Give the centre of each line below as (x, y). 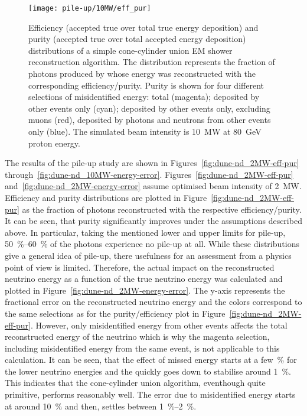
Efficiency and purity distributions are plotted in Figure (106, 197)
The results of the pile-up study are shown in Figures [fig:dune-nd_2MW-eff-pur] (152, 163)
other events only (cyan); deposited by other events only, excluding (149, 108)
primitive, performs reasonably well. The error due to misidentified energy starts (150, 394)
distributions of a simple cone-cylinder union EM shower (130, 50)
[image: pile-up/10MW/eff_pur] (90, 8)
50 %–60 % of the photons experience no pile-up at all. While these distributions (152, 244)
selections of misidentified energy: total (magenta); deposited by (144, 97)
